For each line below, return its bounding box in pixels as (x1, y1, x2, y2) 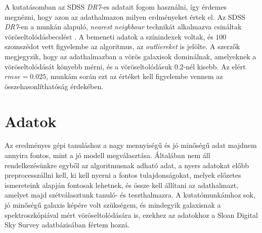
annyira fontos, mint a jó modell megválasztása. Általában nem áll (5, 150, 210, 161)
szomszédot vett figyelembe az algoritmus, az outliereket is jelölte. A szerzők (5, 41, 240, 52)
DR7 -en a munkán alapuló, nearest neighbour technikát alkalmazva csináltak (5, 21, 242, 32)
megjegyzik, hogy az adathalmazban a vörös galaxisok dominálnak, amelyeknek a (5, 51, 256, 61)
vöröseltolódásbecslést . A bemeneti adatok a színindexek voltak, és (5, 31, 213, 42)
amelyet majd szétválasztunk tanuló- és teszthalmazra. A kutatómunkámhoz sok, (5, 189, 255, 200)
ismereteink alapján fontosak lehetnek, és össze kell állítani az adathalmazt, (5, 179, 239, 190)
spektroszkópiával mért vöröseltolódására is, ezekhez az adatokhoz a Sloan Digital (5, 209, 258, 220)
